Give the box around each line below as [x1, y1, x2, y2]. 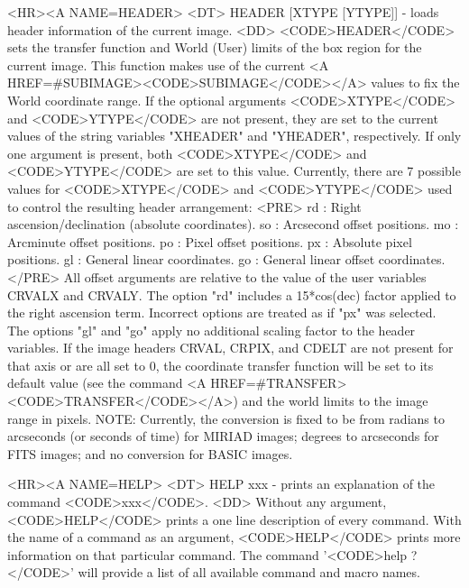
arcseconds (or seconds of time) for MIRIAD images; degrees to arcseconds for [7, 427, 439, 446]
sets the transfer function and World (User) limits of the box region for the [7, 38, 422, 57]
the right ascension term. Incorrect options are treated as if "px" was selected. [7, 303, 437, 322]
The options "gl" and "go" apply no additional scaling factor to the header [7, 320, 416, 339]
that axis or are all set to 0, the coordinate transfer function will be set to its [7, 355, 434, 374]
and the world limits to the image [242, 391, 428, 410]
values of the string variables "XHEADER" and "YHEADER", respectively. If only [7, 126, 462, 145]
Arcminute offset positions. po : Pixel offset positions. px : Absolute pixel [7, 232, 412, 251]
